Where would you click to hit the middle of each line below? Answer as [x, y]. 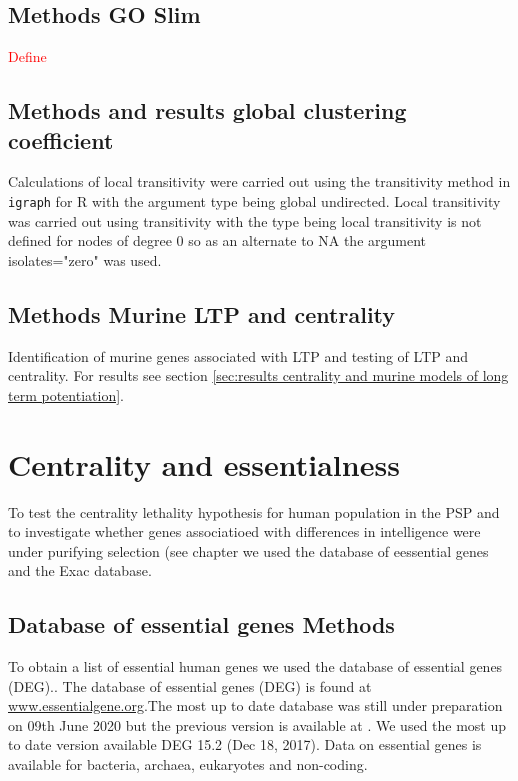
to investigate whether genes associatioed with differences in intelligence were [244, 531]
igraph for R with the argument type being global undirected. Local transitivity [254, 200]
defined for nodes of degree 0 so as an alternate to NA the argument [217, 240]
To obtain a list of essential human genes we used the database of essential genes [255, 666]
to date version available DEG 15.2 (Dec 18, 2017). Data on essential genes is [245, 744]
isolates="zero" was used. [85, 259]
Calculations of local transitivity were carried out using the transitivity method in [259, 181]
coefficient [61, 139]
